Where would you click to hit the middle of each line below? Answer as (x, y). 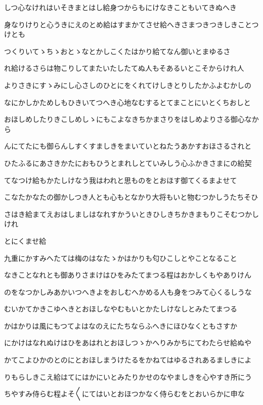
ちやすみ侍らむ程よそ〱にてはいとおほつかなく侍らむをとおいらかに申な (124, 394)
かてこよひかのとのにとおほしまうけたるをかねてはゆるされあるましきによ (128, 360)
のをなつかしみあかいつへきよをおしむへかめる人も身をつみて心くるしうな (128, 291)
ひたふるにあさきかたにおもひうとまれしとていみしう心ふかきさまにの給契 (128, 163)
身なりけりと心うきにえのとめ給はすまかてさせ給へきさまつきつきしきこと (128, 24)
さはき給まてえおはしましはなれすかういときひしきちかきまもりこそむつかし (131, 214)
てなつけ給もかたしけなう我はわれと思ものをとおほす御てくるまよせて (121, 180)
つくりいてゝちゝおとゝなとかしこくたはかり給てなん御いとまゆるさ (117, 51)
